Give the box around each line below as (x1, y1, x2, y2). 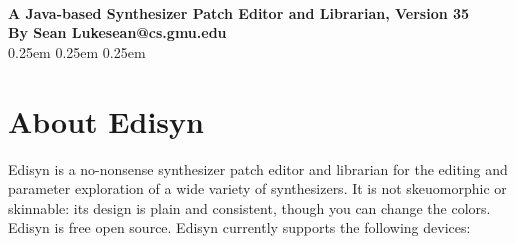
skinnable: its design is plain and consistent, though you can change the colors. (8, 197, 491, 218)
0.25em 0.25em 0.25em (8, 41, 146, 62)
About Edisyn (8, 100, 204, 141)
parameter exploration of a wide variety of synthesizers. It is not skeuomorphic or (8, 178, 507, 199)
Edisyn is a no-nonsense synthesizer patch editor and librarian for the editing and (8, 158, 508, 179)
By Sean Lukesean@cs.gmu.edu (8, 22, 227, 43)
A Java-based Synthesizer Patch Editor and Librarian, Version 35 (8, 2, 470, 23)
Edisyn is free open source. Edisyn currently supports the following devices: (8, 217, 471, 238)
